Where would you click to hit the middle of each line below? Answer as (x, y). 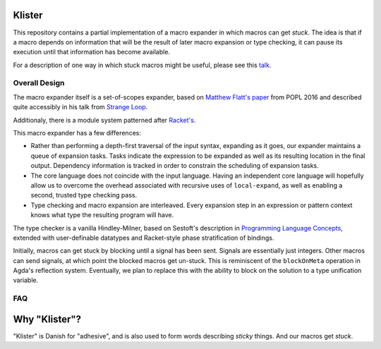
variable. (26, 280)
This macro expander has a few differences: (77, 133)
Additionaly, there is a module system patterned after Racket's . (104, 120)
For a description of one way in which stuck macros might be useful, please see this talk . (142, 65)
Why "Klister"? (47, 319)
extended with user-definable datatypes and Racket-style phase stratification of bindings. (144, 238)
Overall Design (39, 83)
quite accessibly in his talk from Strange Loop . (80, 107)
